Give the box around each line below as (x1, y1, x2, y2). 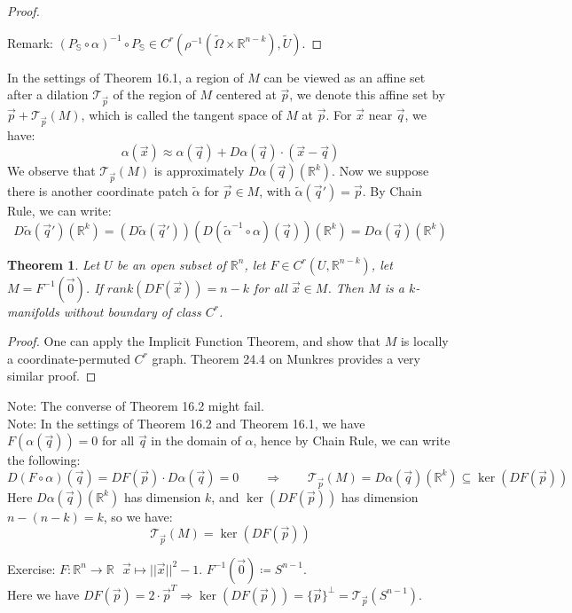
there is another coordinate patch (7, 182, 188, 200)
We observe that (7, 161, 96, 180)
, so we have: (103, 507, 173, 525)
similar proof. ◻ (7, 366, 97, 385)
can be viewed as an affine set (263, 67, 426, 86)
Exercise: (7, 559, 56, 578)
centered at (215, 85, 277, 104)
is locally (400, 332, 449, 350)
